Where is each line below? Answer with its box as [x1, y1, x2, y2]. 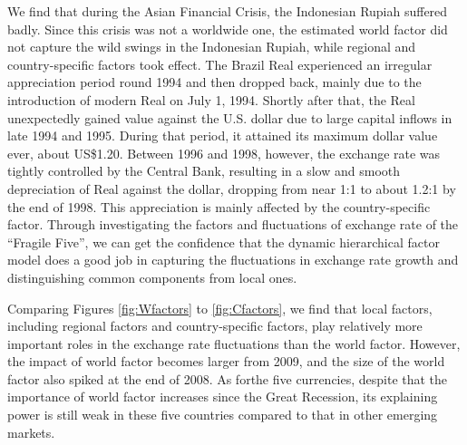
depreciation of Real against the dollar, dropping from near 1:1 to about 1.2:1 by [7, 179, 456, 198]
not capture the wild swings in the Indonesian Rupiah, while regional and [7, 37, 416, 56]
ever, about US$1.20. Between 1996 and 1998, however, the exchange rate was [7, 143, 441, 162]
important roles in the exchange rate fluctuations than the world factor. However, [7, 334, 461, 353]
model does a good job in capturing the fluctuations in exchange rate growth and [7, 250, 459, 269]
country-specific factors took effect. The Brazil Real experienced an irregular [7, 54, 433, 73]
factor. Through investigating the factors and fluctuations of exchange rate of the [7, 215, 459, 234]
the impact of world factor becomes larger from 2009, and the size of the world [7, 352, 445, 371]
